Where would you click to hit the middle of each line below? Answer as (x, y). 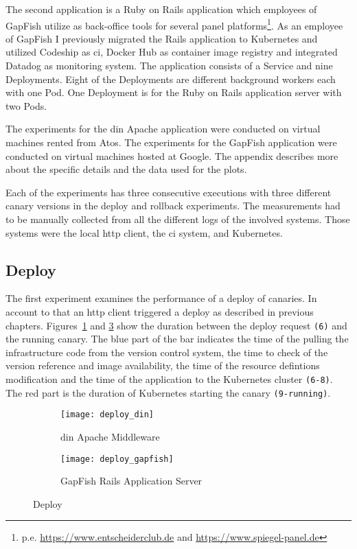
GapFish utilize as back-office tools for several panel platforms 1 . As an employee (174, 24)
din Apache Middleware (110, 436)
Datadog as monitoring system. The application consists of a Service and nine (169, 66)
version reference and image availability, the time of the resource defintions (163, 365)
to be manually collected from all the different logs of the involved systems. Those (178, 219)
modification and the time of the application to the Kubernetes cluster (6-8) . (169, 378)
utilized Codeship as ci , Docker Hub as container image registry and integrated (172, 52)
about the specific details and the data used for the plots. (126, 169)
